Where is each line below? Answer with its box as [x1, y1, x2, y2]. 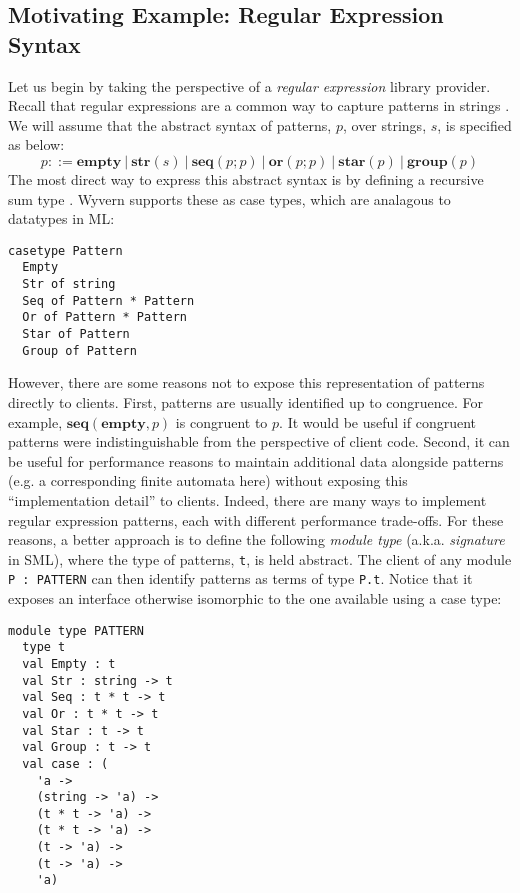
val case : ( [22, 756, 109, 771]
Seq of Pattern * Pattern [22, 293, 195, 308]
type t [22, 640, 66, 655]
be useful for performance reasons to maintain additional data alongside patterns [8, 450, 504, 471]
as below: [8, 134, 65, 155]
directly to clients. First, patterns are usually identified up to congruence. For [8, 391, 484, 412]
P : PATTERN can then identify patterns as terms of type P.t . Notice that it [8, 568, 473, 589]
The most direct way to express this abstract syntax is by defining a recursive [8, 168, 484, 189]
